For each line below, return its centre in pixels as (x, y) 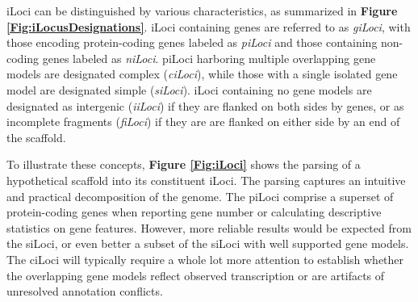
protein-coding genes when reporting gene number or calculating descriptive (194, 212)
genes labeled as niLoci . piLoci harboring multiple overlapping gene (209, 58)
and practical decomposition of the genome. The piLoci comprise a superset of (200, 196)
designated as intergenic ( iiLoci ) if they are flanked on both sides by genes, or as (205, 105)
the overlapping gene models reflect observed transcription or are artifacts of (196, 275)
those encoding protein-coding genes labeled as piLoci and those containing (192, 42)
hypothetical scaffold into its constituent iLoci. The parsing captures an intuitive (206, 180)
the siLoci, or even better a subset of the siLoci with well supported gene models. (208, 243)
